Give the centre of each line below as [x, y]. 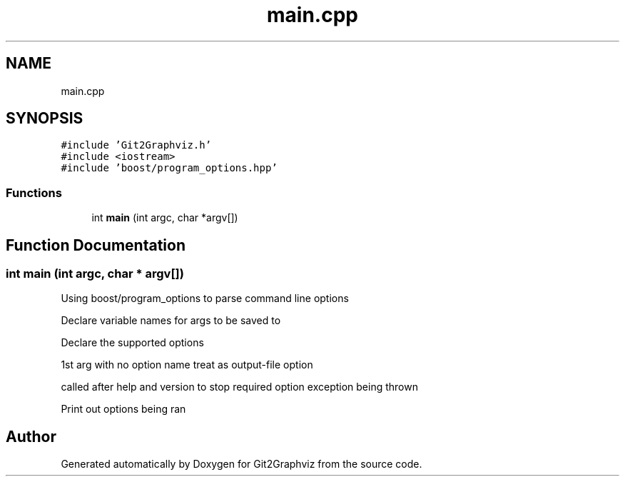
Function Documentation [96, 245]
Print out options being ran [123, 409]
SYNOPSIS [45, 119]
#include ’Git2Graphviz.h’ [136, 145]
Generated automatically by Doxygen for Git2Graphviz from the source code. [242, 464]
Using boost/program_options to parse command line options [205, 298]
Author [31, 436]
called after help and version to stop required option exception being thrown [239, 387]
